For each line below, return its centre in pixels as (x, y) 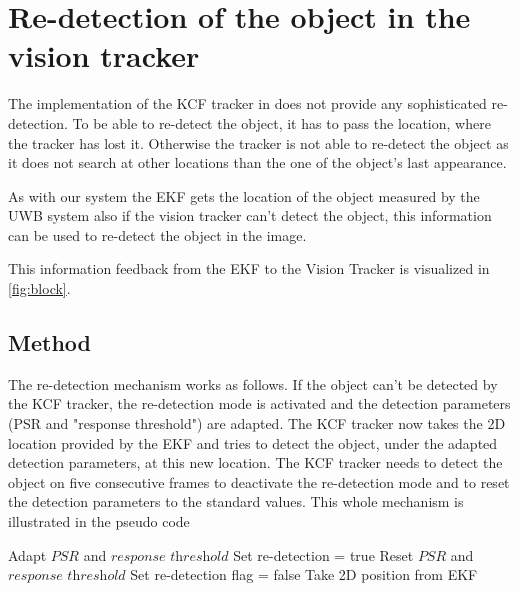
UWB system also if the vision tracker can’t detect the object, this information (250, 215)
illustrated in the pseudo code (99, 521)
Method (49, 342)
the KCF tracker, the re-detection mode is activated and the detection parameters (259, 403)
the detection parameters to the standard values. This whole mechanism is (236, 501)
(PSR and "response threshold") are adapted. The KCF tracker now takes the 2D (257, 423)
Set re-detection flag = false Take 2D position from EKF (304, 574)
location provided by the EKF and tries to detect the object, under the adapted (253, 442)
